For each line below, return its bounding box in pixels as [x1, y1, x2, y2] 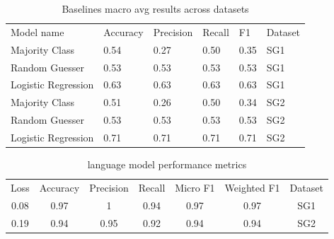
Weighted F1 [224, 180, 280, 194]
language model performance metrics [87, 157, 247, 171]
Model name [11, 24, 64, 39]
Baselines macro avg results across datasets [62, 1, 249, 16]
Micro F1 [175, 180, 215, 194]
